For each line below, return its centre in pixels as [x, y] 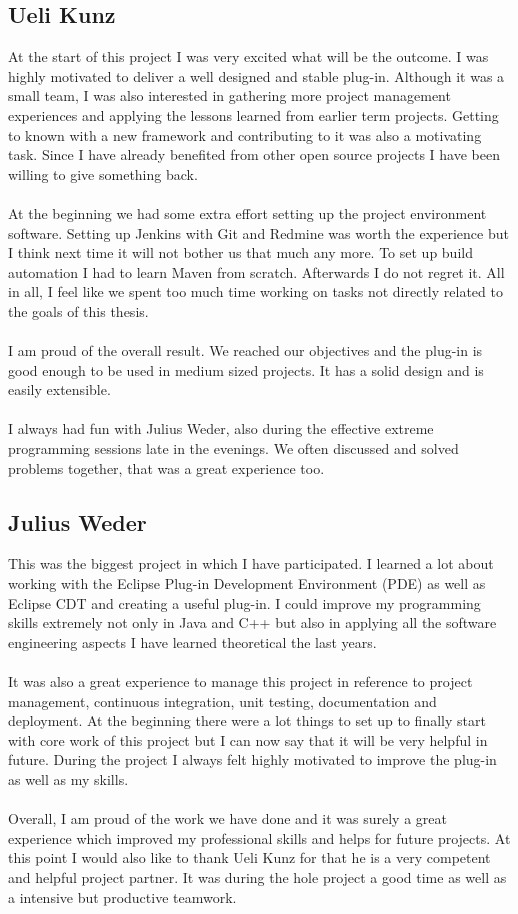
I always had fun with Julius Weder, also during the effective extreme [221, 428]
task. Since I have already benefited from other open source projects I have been [254, 154]
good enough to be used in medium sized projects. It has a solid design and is [246, 369]
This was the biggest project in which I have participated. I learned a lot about [251, 563]
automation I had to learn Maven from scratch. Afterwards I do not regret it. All [256, 271]
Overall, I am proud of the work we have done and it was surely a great [227, 818]
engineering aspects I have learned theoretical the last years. [192, 641]
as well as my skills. [68, 779]
